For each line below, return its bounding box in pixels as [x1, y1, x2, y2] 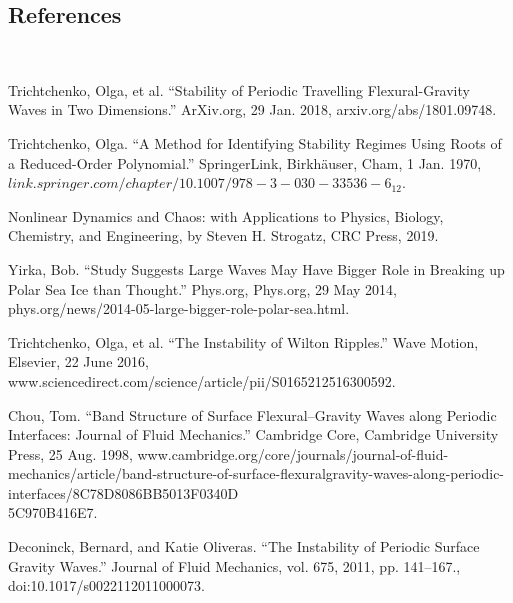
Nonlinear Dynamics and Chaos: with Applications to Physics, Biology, [8, 205, 444, 226]
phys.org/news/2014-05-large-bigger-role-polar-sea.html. [8, 298, 350, 319]
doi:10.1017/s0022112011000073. [8, 575, 205, 596]
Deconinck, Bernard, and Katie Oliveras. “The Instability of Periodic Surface [8, 536, 480, 557]
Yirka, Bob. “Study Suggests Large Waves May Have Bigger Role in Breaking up [8, 258, 505, 279]
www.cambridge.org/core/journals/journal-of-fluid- [137, 443, 449, 464]
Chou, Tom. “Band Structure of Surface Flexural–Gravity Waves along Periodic [8, 404, 497, 425]
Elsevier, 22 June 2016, [8, 351, 149, 372]
